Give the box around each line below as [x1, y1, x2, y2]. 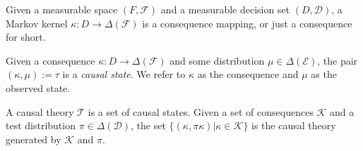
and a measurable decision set [160, 2, 290, 16]
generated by [6, 131, 61, 146]
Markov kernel [6, 15, 68, 30]
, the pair [317, 53, 358, 67]
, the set [131, 118, 166, 133]
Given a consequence [6, 53, 95, 67]
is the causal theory [251, 118, 336, 133]
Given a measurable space [6, 2, 118, 16]
